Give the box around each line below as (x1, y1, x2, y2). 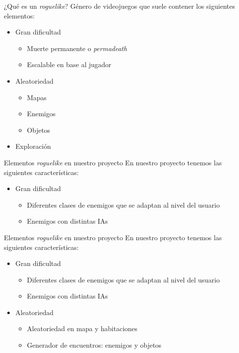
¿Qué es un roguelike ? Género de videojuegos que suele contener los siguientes (4, 1, 235, 11)
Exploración (15, 141, 51, 151)
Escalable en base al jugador (27, 59, 112, 70)
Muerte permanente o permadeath (27, 43, 127, 53)
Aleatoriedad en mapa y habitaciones (27, 323, 137, 334)
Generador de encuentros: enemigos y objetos (27, 340, 162, 350)
